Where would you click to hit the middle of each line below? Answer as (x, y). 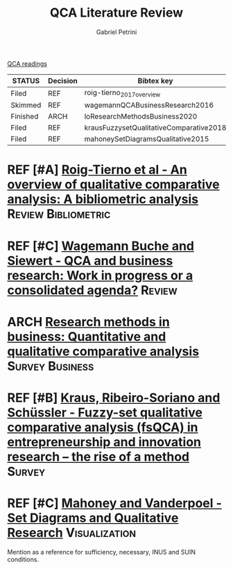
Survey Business (51, 366)
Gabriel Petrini (116, 32)
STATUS (26, 80)
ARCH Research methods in (88, 322)
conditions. (23, 559)
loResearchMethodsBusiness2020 (141, 117)
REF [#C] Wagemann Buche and (101, 246)
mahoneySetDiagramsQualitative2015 (147, 139)
